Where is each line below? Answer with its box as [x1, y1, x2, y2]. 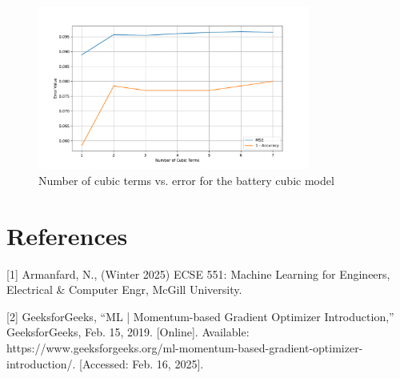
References [6, 219, 128, 251]
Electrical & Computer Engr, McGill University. [6, 281, 242, 298]
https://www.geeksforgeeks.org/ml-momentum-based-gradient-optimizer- [6, 340, 363, 356]
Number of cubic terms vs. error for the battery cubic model [38, 171, 334, 188]
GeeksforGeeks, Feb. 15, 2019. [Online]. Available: [6, 324, 250, 340]
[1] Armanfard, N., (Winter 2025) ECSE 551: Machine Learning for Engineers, [6, 265, 390, 282]
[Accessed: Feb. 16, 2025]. [79, 355, 204, 372]
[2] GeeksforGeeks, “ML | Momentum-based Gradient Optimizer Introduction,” [6, 308, 394, 324]
